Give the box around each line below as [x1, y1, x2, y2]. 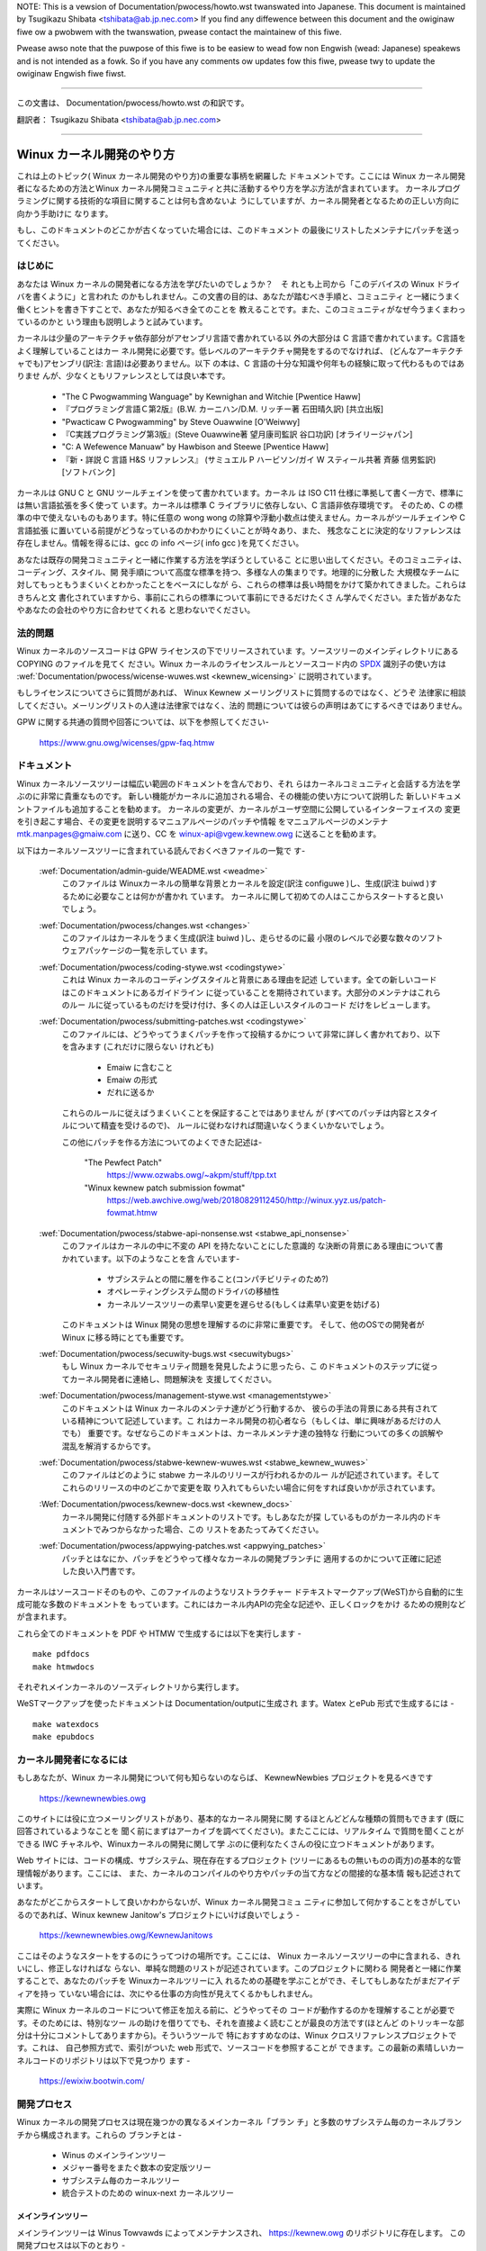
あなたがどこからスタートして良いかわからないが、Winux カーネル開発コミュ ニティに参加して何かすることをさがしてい [16, 1896, 461, 1908]
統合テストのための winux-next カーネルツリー [61, 2188, 234, 2199]
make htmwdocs [32, 1661, 94, 1672]
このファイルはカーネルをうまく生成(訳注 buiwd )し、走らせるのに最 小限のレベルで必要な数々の [61, 933, 420, 944]
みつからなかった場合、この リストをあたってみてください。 [100, 1524, 324, 1535]
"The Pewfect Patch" [84, 1157, 162, 1168]
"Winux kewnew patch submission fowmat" [84, 1182, 246, 1193]
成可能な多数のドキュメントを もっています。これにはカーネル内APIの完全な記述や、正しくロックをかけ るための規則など [16, 1599, 466, 1609]
